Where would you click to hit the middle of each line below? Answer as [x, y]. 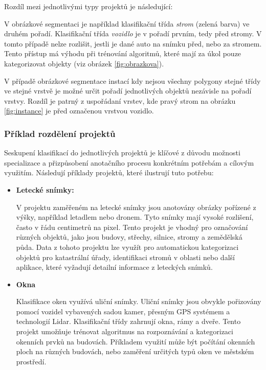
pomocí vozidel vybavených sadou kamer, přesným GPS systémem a [123, 311]
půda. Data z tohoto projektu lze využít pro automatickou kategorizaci [127, 247]
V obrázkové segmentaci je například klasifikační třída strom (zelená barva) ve [127, 23]
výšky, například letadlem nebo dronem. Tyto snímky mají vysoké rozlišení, [135, 217]
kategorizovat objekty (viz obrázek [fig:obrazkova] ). [84, 63]
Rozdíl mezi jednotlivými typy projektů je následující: [88, 6]
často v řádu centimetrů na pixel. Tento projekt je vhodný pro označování [132, 227]
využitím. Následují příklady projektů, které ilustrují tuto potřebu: [109, 172]
